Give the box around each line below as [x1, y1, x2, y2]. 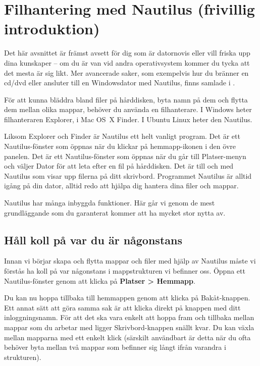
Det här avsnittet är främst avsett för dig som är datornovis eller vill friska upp [4, 47, 250, 58]
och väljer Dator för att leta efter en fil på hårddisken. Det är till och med [4, 161, 234, 171]
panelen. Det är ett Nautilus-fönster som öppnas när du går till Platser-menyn [4, 150, 246, 161]
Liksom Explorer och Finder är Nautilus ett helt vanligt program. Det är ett [4, 131, 240, 141]
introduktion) [4, 18, 100, 39]
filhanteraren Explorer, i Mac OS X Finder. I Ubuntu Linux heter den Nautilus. [4, 114, 252, 124]
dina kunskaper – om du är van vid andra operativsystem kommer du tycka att [4, 57, 250, 68]
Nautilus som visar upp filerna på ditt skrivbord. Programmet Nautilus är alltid [4, 170, 252, 181]
